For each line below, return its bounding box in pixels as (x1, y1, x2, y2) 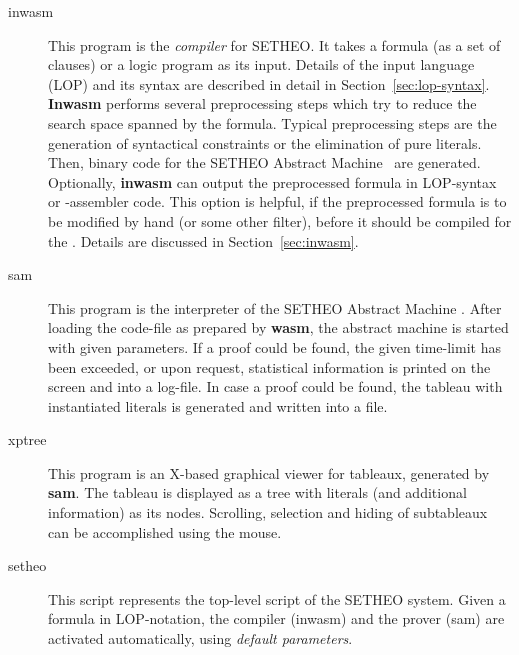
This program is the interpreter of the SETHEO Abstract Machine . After (48, 297, 502, 318)
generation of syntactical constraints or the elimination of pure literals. (48, 132, 482, 153)
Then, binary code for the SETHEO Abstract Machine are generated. (48, 152, 481, 173)
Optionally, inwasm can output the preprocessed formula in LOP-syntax (48, 171, 497, 192)
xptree (8, 429, 47, 450)
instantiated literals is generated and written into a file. (48, 395, 388, 416)
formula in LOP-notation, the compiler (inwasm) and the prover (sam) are (48, 608, 505, 629)
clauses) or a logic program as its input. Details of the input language (48, 54, 475, 75)
